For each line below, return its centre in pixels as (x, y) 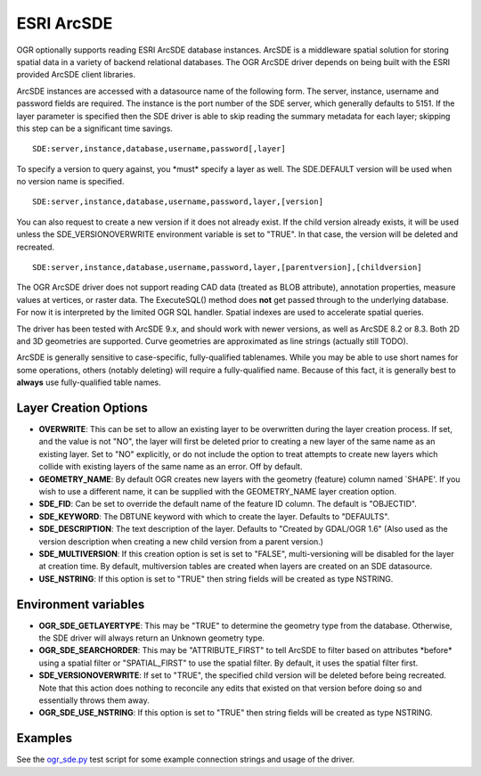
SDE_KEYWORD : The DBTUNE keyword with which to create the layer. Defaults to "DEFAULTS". (214, 516)
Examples (45, 738)
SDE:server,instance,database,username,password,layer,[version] (178, 202)
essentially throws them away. (94, 700)
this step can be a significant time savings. (95, 128)
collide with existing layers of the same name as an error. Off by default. (171, 467)
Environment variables (81, 604)
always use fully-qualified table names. (89, 382)
